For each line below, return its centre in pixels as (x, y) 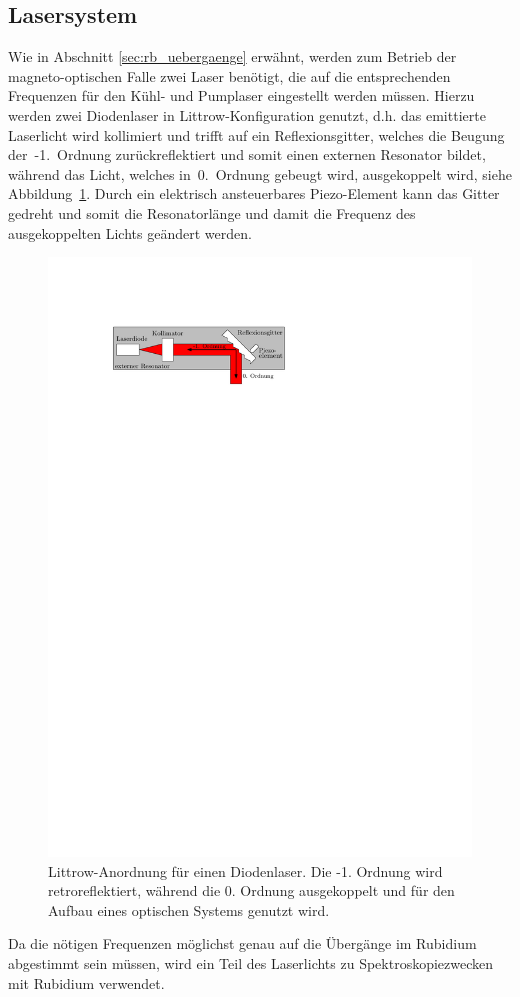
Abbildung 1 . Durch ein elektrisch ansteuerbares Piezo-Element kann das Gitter (254, 193)
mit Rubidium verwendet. (86, 982)
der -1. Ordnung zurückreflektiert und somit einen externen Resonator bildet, (247, 154)
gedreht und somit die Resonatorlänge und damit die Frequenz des (212, 212)
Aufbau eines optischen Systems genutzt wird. (189, 909)
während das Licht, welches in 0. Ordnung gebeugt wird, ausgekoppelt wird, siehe (260, 173)
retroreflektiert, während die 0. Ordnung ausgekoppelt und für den (251, 890)
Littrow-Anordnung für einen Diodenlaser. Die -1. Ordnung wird (245, 870)
